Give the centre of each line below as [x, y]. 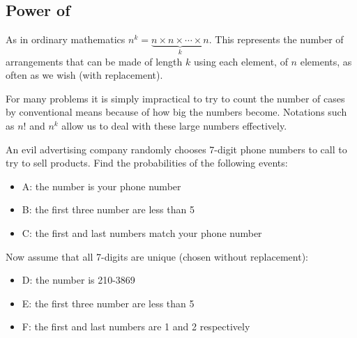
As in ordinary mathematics [66, 39]
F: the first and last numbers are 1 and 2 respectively [136, 327]
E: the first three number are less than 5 [108, 303]
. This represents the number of [276, 39]
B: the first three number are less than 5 [108, 209]
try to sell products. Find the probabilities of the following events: [147, 163]
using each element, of [241, 61]
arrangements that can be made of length [94, 61]
